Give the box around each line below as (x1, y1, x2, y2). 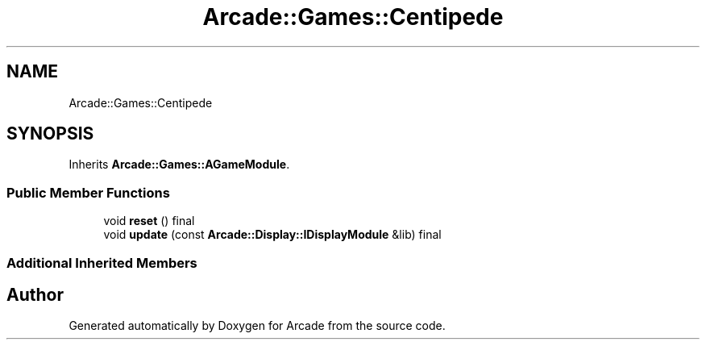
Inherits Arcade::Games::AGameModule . (69, 157, 290, 172)
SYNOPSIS (6, 123, 94, 144)
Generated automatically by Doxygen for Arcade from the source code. (69, 319, 446, 333)
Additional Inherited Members (6, 254, 197, 271)
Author (6, 284, 64, 305)
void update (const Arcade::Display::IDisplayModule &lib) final (103, 227, 442, 242)
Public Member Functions (6, 184, 170, 201)
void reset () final (103, 214, 195, 228)
